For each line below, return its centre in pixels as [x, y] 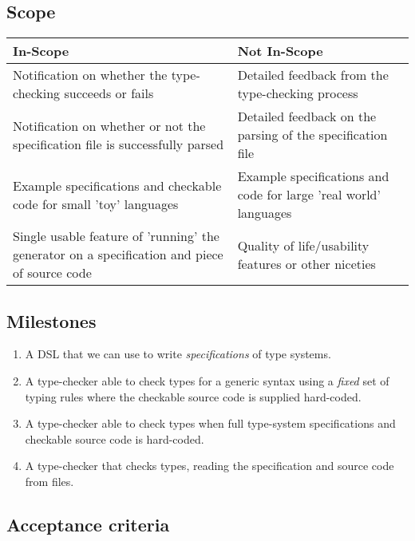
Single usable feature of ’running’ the [116, 236]
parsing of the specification [312, 135]
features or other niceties [306, 263]
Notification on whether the [90, 75]
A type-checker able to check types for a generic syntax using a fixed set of [207, 381]
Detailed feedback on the [307, 116]
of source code [52, 273]
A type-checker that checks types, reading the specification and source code [209, 466]
